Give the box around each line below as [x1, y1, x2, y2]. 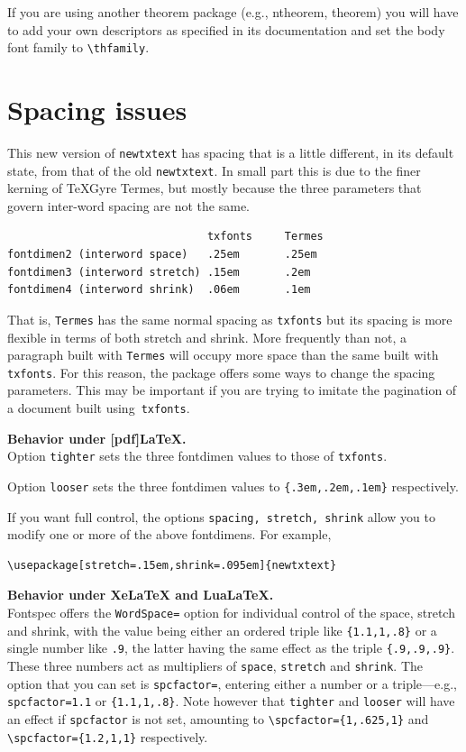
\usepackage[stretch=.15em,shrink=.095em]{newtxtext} [7, 558, 337, 572]
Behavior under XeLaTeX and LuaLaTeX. [7, 585, 274, 604]
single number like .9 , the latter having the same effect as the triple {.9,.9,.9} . [7, 638, 455, 657]
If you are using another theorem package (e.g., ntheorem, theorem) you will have [7, 3, 459, 21]
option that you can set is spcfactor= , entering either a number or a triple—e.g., [7, 674, 457, 692]
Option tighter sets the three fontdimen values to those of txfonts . [7, 446, 388, 465]
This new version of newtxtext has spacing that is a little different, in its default [7, 142, 454, 161]
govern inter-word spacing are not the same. [7, 196, 251, 215]
